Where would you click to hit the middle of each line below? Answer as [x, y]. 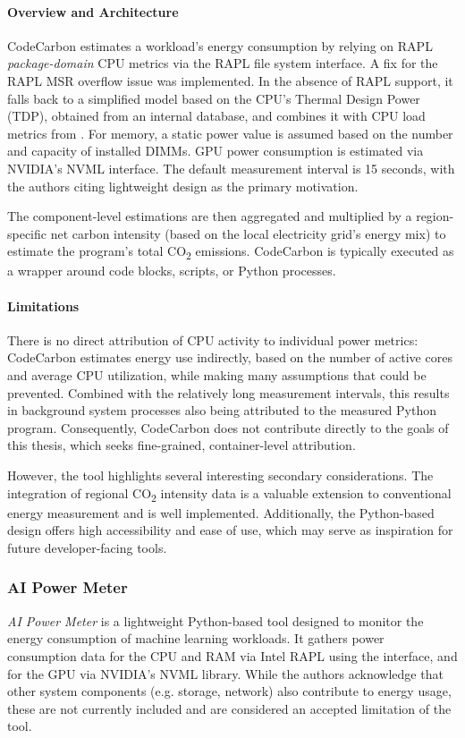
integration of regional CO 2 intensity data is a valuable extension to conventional [229, 494]
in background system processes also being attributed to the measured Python [222, 410]
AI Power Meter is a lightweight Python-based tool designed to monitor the [216, 620]
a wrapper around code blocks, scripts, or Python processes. [172, 271]
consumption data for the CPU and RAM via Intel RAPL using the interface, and [232, 655]
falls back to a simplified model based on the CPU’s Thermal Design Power [214, 98]
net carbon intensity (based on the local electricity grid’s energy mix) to [248, 233]
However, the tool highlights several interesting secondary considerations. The [220, 475]
